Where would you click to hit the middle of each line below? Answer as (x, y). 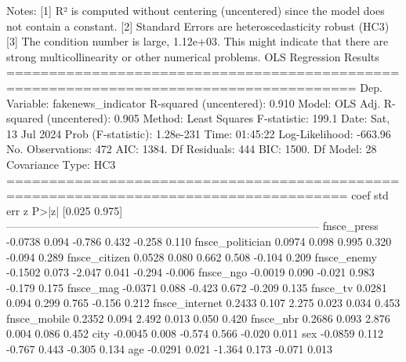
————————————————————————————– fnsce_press (192, 226)
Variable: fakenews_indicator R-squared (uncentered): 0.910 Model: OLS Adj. (194, 102)
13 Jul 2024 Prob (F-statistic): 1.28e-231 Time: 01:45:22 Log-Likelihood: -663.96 (199, 133)
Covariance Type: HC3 (61, 164)
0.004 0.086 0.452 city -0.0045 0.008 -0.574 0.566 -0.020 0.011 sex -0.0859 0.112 (195, 333)
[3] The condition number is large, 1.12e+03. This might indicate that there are (198, 41)
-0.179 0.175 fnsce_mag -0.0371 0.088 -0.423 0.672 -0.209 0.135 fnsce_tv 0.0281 (197, 287)
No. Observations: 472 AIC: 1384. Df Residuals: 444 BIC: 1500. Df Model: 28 (192, 149)
